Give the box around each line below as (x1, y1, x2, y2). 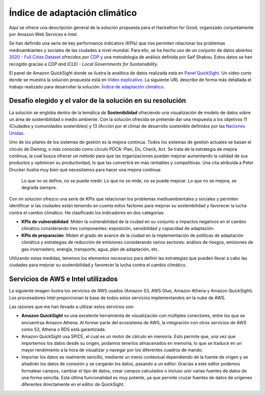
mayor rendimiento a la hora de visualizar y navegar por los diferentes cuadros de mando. (21, 347, 203, 353)
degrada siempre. (21, 185, 57, 191)
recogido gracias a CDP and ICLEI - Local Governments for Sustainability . (9, 61, 159, 67)
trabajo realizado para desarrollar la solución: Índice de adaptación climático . (9, 84, 165, 89)
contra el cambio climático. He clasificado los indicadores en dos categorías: (9, 209, 165, 216)
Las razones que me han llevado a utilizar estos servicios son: (9, 304, 134, 310)
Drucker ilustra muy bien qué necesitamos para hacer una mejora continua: (9, 167, 161, 172)
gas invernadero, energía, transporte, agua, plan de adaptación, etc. (21, 246, 159, 252)
